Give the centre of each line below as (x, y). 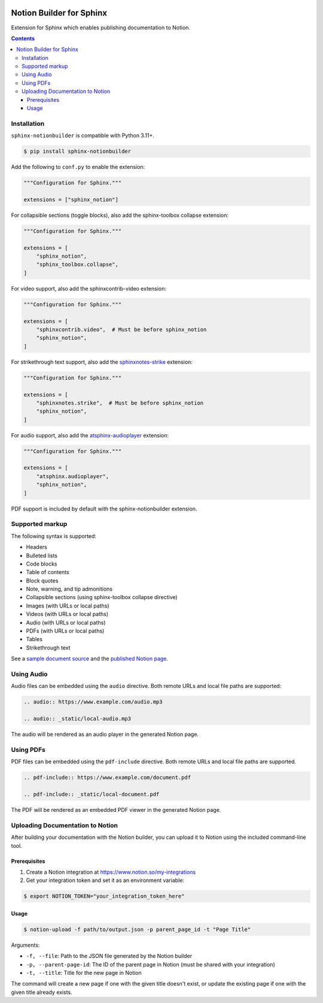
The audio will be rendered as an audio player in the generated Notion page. (105, 735)
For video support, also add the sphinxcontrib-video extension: (89, 288)
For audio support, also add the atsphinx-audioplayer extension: (90, 435)
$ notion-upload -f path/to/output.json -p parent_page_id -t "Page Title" (137, 929)
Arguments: (25, 945)
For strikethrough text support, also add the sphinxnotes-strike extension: (102, 362)
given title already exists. (42, 992)
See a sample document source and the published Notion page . (90, 658)
